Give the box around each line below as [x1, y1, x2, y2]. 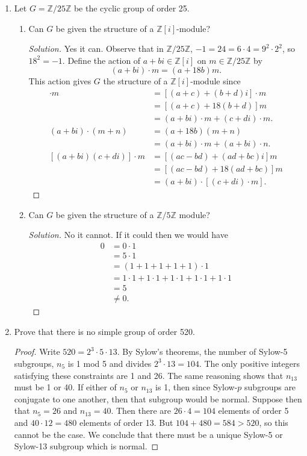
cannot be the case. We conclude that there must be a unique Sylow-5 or [14, 428, 283, 440]
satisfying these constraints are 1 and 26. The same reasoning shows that [14, 369, 284, 381]
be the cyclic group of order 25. [73, 2, 190, 14]
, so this [259, 416, 288, 428]
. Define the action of [62, 54, 141, 66]
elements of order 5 [218, 404, 289, 417]
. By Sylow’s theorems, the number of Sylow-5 [117, 345, 288, 358]
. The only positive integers [199, 357, 300, 369]
